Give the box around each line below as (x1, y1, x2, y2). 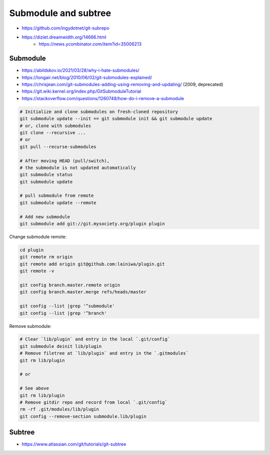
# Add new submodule (19, 214, 70, 220)
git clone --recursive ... (19, 130, 86, 135)
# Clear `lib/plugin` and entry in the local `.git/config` (19, 336, 170, 342)
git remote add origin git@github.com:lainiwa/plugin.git (19, 261, 165, 267)
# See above (19, 385, 49, 391)
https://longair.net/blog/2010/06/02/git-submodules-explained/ (21, 74, 152, 80)
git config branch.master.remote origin (19, 282, 120, 288)
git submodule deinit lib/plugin (19, 343, 102, 349)
